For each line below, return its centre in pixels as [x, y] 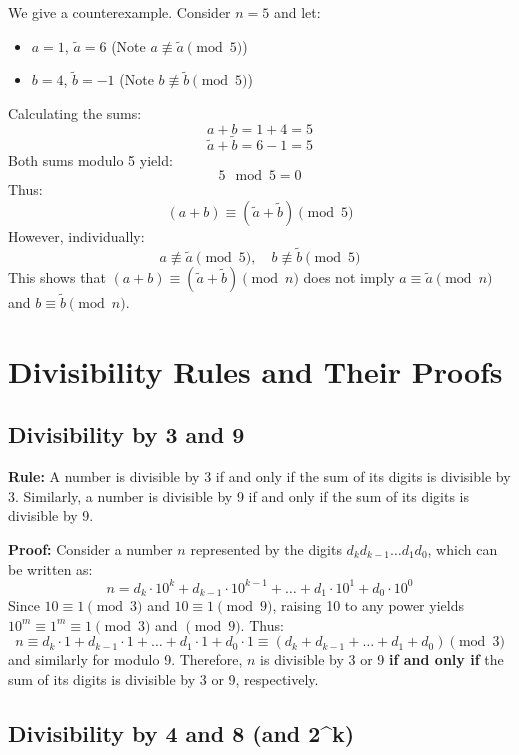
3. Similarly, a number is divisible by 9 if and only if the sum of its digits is [239, 495]
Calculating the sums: [75, 113]
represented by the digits [266, 548]
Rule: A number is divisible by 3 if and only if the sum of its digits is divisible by [259, 476]
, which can [462, 548]
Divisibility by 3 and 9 [126, 434]
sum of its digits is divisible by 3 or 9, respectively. [163, 678]
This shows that [57, 276]
